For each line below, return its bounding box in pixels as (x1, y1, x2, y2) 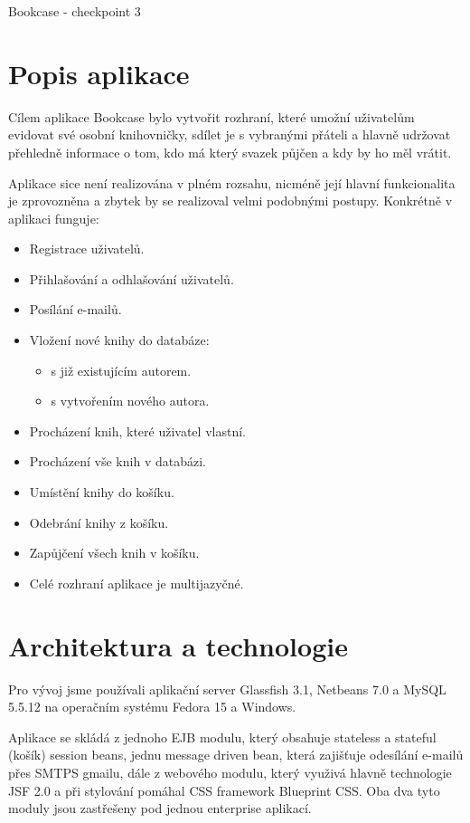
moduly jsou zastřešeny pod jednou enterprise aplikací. (8, 799, 312, 818)
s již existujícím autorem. (51, 360, 192, 379)
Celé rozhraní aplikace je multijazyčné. (29, 573, 244, 592)
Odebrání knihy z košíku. (29, 512, 169, 531)
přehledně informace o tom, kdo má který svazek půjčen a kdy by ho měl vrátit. (8, 142, 452, 161)
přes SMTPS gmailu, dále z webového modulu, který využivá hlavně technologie (8, 762, 452, 781)
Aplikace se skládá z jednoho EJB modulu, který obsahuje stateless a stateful (8, 727, 437, 746)
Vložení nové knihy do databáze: (29, 330, 210, 349)
